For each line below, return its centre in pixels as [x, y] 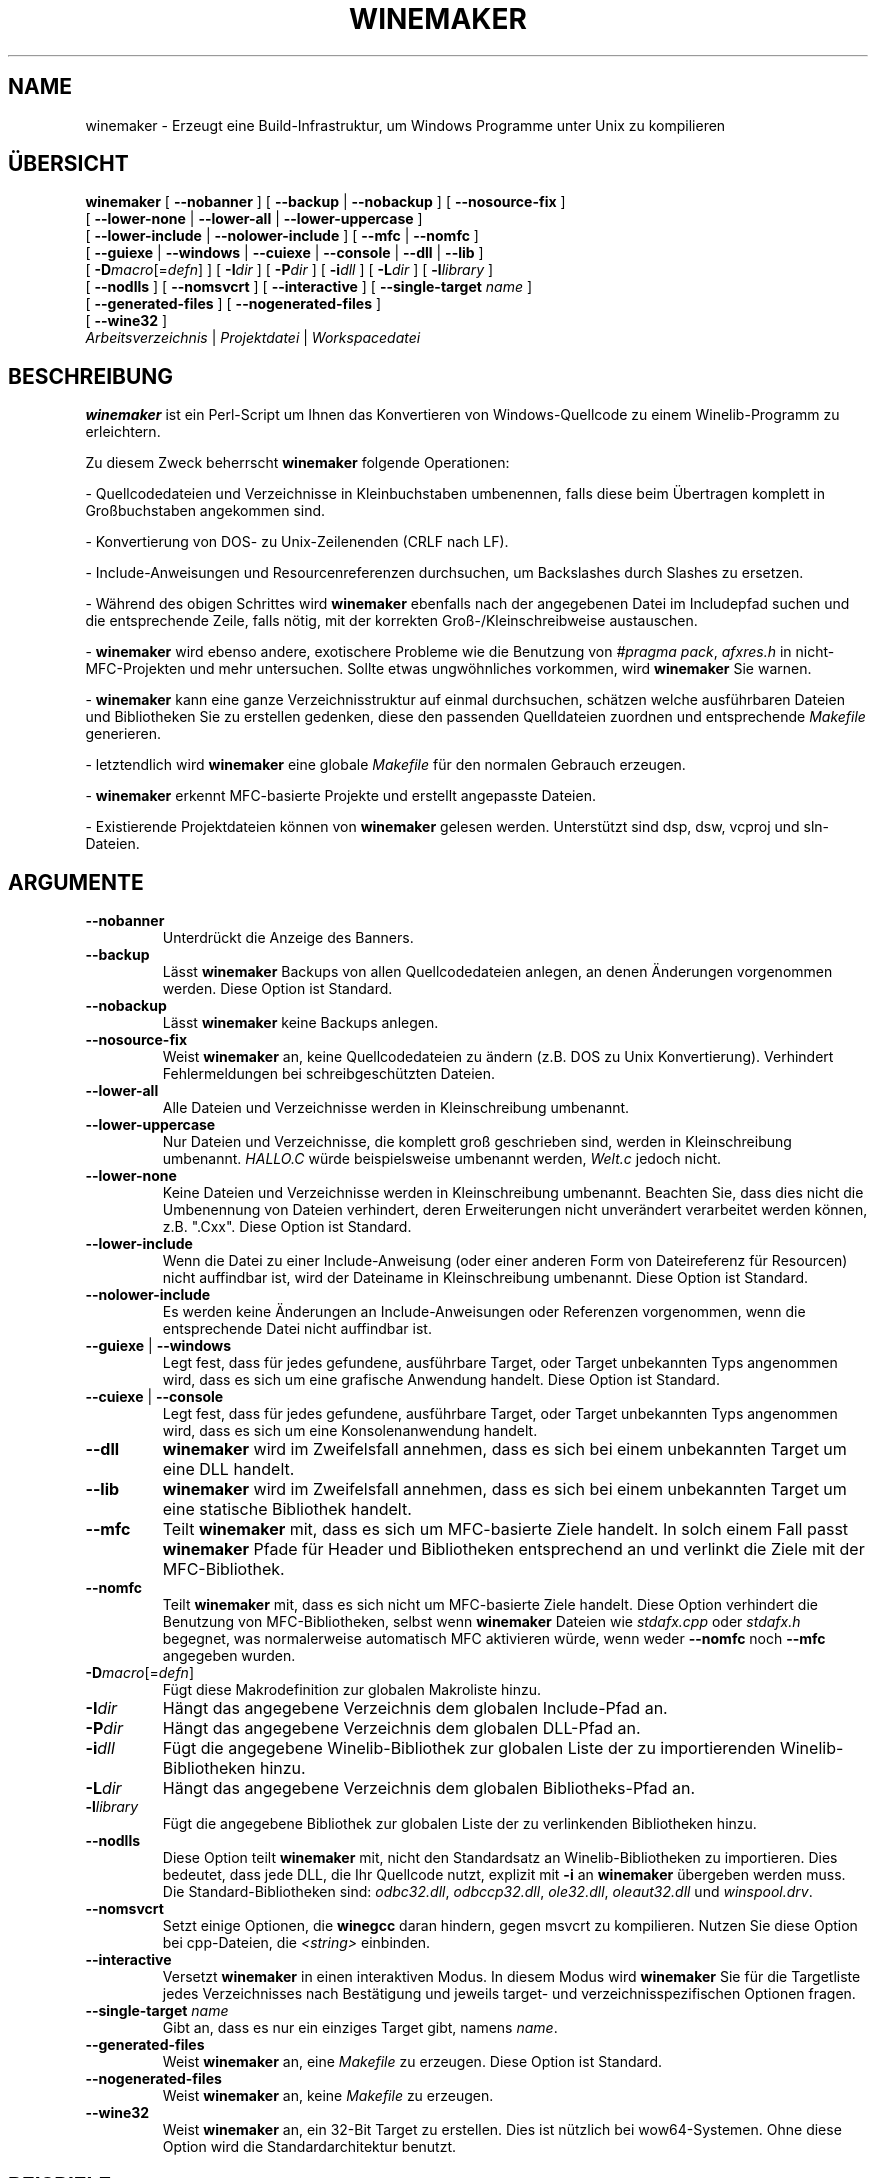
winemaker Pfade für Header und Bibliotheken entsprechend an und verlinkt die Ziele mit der [513, 1549]
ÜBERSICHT [68, 164]
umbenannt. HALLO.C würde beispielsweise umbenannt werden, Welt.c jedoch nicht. [442, 1159]
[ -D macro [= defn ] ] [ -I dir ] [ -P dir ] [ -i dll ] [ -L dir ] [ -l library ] [289, 270]
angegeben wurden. [229, 1656]
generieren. [123, 734]
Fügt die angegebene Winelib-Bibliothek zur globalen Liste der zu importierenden [469, 1748]
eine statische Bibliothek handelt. [287, 1509]
